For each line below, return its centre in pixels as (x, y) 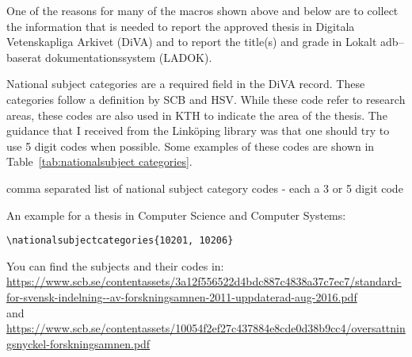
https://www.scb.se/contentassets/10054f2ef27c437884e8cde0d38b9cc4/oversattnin (206, 328)
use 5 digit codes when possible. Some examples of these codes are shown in (191, 146)
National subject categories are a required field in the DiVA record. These (186, 84)
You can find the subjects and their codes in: (115, 265)
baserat (24, 57)
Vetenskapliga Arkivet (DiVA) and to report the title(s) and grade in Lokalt (192, 42)
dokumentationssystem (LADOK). (129, 57)
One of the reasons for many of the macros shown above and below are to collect (202, 10)
